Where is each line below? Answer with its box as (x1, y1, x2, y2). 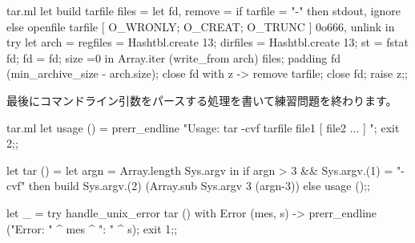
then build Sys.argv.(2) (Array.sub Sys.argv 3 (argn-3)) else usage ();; (28, 177, 370, 194)
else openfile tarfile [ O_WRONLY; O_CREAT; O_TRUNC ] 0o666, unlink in (6, 18, 395, 34)
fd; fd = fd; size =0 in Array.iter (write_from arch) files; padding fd (6, 49, 340, 66)
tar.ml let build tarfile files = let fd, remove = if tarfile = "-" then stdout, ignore (6, 2, 401, 18)
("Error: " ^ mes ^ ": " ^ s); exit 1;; (6, 220, 178, 237)
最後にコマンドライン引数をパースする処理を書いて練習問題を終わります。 (6, 91, 397, 108)
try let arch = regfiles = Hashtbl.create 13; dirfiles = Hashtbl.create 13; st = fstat (6, 34, 409, 51)
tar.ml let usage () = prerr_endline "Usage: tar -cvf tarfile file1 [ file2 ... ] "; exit (6, 119, 400, 136)
